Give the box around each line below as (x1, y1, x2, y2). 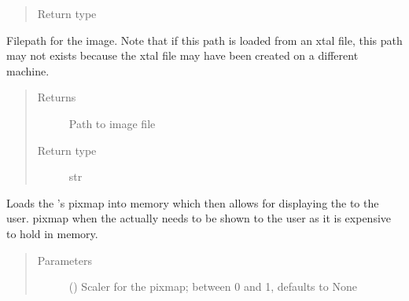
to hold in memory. (6, 225, 98, 241)
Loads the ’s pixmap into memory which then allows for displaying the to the (6, 194, 379, 211)
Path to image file (68, 115, 156, 131)
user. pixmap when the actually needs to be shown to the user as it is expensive (6, 210, 392, 226)
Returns (37, 89, 76, 105)
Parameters (37, 251, 92, 268)
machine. (6, 62, 50, 79)
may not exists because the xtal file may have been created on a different (6, 47, 359, 64)
